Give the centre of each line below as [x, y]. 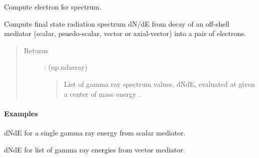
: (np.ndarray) [66, 67]
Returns [36, 50]
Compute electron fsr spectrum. [53, 7]
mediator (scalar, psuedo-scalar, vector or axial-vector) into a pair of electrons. [125, 33]
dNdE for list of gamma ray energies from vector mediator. [95, 149]
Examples [21, 113]
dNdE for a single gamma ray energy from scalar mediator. [95, 132]
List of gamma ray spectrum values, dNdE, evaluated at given [159, 84]
